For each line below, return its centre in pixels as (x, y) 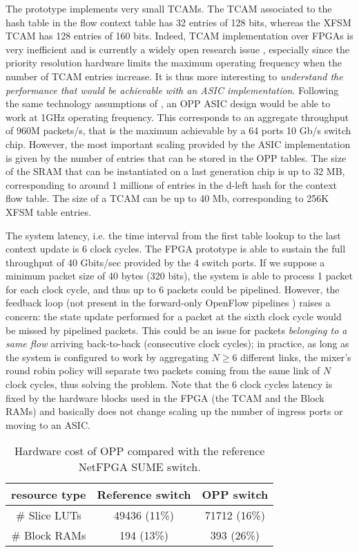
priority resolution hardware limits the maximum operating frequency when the (174, 63)
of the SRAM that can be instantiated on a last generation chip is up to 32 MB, (175, 171)
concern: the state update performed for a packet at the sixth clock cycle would (174, 316)
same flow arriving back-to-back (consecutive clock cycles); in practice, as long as (177, 343)
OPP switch (235, 495)
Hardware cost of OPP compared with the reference (139, 451)
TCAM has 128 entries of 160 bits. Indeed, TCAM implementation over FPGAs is (179, 36)
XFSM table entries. (48, 211)
